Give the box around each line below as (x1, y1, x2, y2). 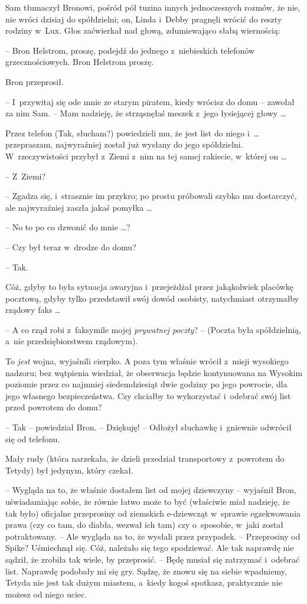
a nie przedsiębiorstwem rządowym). (5, 335, 138, 347)
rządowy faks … (5, 303, 61, 316)
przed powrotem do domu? (5, 401, 102, 413)
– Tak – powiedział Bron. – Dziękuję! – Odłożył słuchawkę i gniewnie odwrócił (5, 421, 292, 433)
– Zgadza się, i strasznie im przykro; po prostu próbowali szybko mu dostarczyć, (5, 190, 297, 202)
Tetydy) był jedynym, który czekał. (5, 463, 133, 476)
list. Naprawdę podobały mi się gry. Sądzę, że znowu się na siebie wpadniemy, (5, 564, 287, 577)
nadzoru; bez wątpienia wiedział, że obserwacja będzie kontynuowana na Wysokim (5, 366, 303, 378)
